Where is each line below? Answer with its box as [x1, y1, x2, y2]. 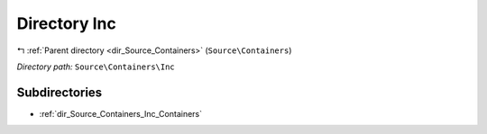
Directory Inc [16, 13, 116, 33]
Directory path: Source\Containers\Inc [16, 61, 175, 72]
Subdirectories [16, 85, 103, 100]
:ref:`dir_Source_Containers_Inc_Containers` [39, 108, 203, 119]
